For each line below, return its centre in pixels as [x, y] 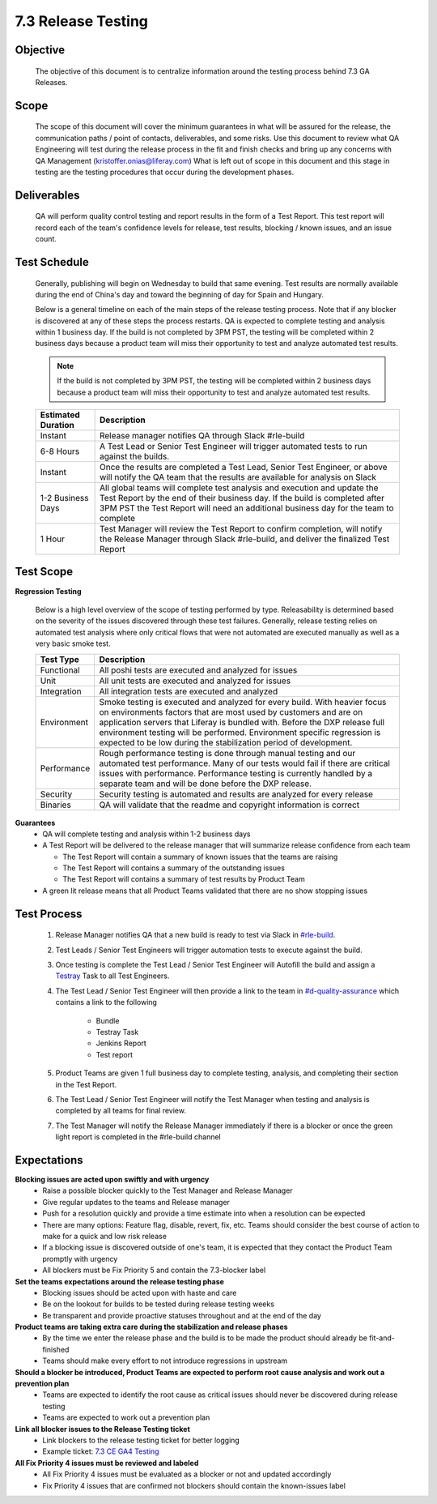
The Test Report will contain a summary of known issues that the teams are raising [200, 857]
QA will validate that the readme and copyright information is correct [229, 805]
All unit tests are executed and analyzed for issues [195, 681]
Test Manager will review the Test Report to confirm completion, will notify [241, 529]
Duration [57, 425]
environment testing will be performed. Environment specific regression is [240, 732]
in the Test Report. [86, 1084]
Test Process [49, 914]
